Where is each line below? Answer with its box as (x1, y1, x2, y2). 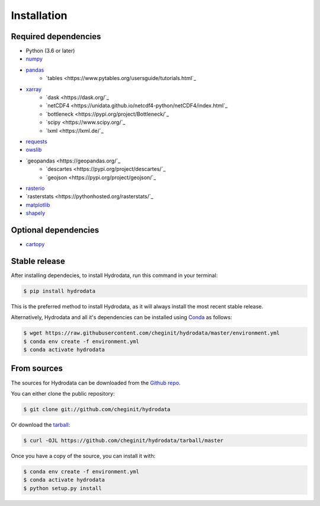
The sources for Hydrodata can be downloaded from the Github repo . (11, 379, 181, 386)
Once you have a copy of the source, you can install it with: (11, 452, 156, 459)
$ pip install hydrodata (23, 288, 96, 294)
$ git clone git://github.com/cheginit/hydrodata (23, 406, 171, 412)
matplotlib (25, 201, 50, 208)
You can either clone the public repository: (11, 390, 115, 397)
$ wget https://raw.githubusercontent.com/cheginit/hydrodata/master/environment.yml (23, 330, 280, 336)
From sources (11, 364, 63, 374)
